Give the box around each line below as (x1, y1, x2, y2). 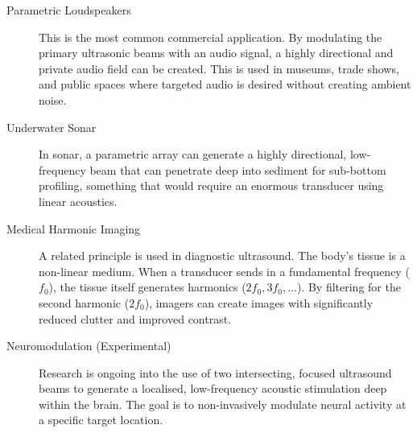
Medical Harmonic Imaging (6, 220, 141, 237)
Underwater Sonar (6, 118, 97, 135)
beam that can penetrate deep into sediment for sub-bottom (89, 161, 386, 178)
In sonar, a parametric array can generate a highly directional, (39, 146, 347, 163)
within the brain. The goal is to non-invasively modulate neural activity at (39, 395, 407, 412)
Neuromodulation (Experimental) (6, 337, 171, 354)
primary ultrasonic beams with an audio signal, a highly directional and (39, 44, 394, 61)
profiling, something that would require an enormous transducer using (39, 177, 384, 194)
